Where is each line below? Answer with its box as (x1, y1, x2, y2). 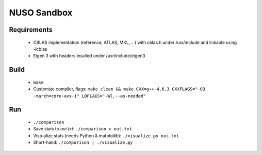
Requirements (9, 26, 53, 34)
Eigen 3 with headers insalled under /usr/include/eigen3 (33, 53, 146, 59)
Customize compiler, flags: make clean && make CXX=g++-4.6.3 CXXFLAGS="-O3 (33, 86, 206, 92)
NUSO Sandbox (9, 7, 73, 18)
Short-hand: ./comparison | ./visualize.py (33, 140, 133, 145)
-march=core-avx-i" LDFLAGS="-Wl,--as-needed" (33, 93, 146, 99)
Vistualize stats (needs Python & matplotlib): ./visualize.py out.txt (33, 133, 179, 139)
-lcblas (33, 46, 48, 52)
